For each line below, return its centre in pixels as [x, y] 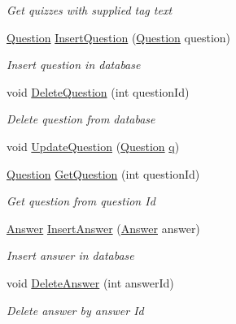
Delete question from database [81, 119]
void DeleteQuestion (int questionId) [98, 91]
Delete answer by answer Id [75, 310]
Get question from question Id [81, 201]
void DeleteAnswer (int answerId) [90, 282]
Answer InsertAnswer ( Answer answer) [103, 228]
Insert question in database [74, 65]
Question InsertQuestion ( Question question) [119, 37]
